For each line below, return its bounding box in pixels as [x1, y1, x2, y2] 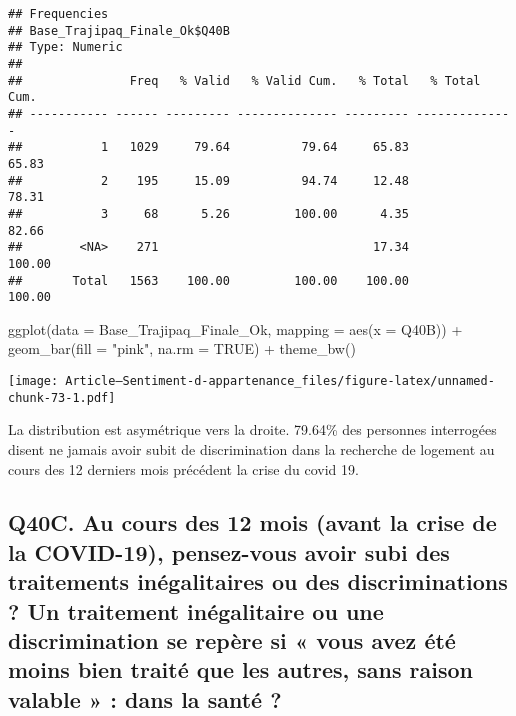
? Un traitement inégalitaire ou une [8, 595, 384, 626]
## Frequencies [8, 7, 109, 21]
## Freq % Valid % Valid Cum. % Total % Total [8, 73, 481, 88]
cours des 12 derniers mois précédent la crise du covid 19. [8, 458, 359, 479]
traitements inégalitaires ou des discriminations [8, 566, 508, 597]
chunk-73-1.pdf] [8, 390, 116, 405]
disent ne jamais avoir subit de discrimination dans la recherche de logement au [8, 438, 495, 459]
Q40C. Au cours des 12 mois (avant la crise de [8, 507, 497, 538]
